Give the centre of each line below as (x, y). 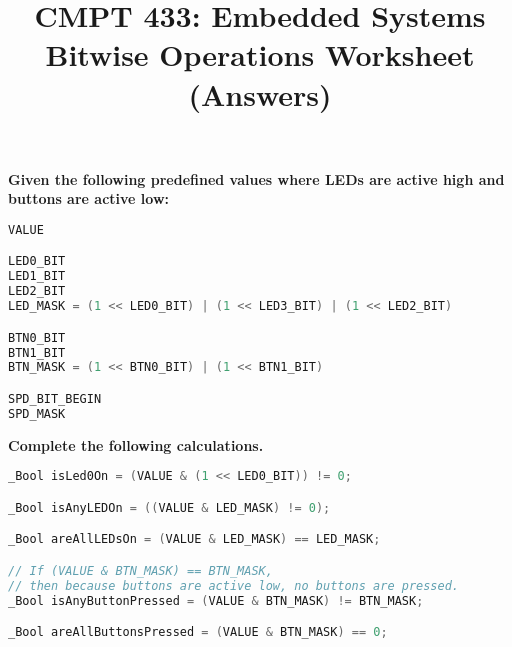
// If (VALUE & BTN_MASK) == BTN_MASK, (140, 570)
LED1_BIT (37, 276)
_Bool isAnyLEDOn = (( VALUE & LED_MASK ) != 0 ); (169, 507)
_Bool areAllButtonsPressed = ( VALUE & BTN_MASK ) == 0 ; (198, 632)
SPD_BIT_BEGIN (55, 398)
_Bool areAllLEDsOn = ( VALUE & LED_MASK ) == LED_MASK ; (194, 539)
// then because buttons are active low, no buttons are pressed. (234, 585)
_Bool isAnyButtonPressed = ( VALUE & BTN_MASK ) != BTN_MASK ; (216, 600)
